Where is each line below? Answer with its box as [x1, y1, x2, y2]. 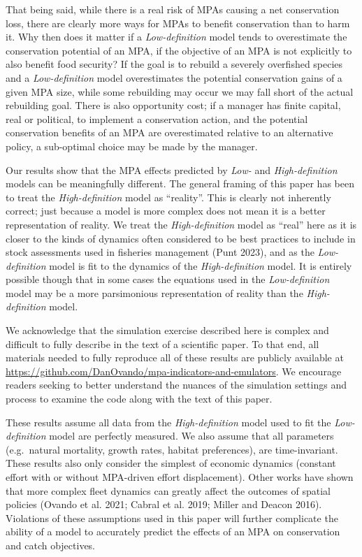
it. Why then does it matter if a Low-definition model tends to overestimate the [6, 29, 347, 44]
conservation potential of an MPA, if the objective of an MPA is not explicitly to [6, 43, 352, 57]
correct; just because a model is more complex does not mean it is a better [6, 203, 326, 218]
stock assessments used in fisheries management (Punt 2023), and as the [6, 245, 314, 259]
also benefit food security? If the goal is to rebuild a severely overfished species [6, 57, 343, 71]
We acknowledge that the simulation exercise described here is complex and [6, 323, 329, 338]
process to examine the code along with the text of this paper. [6, 391, 273, 406]
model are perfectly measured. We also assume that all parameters [49, 428, 334, 443]
